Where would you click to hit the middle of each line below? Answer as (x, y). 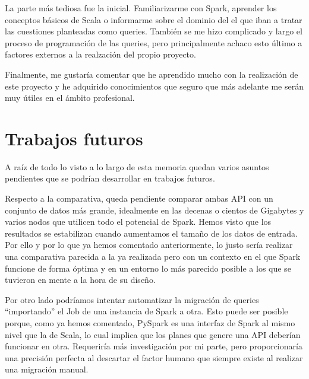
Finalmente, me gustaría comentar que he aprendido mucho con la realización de (152, 74)
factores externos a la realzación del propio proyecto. (100, 54)
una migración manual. (47, 369)
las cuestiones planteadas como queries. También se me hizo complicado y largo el (154, 31)
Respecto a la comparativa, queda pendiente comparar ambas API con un (139, 198)
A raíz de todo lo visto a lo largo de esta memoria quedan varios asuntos (137, 166)
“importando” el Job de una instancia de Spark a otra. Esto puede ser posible (146, 311)
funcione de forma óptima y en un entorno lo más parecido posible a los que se (148, 268)
